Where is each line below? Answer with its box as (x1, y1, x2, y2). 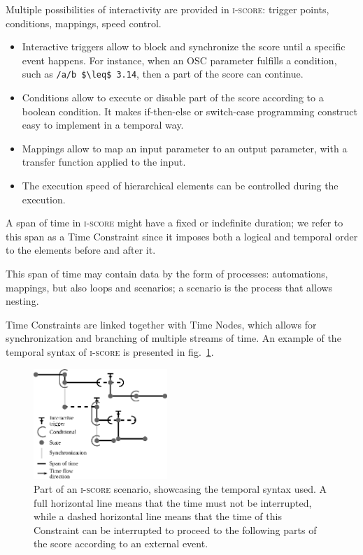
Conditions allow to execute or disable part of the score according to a (22, 90, 324, 105)
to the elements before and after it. (6, 243, 156, 257)
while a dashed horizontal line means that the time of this (34, 509, 282, 524)
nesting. (6, 294, 39, 308)
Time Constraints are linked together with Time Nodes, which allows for (6, 317, 317, 331)
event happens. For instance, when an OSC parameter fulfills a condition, (22, 52, 337, 67)
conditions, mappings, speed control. (6, 15, 162, 30)
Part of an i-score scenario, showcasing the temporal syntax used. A (34, 481, 327, 496)
